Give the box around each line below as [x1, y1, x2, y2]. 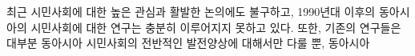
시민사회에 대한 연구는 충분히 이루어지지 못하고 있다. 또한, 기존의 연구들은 [30, 18, 401, 35]
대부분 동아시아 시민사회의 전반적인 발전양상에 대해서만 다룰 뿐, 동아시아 [6, 34, 370, 51]
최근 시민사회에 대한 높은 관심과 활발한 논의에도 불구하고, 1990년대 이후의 [6, 3, 376, 19]
